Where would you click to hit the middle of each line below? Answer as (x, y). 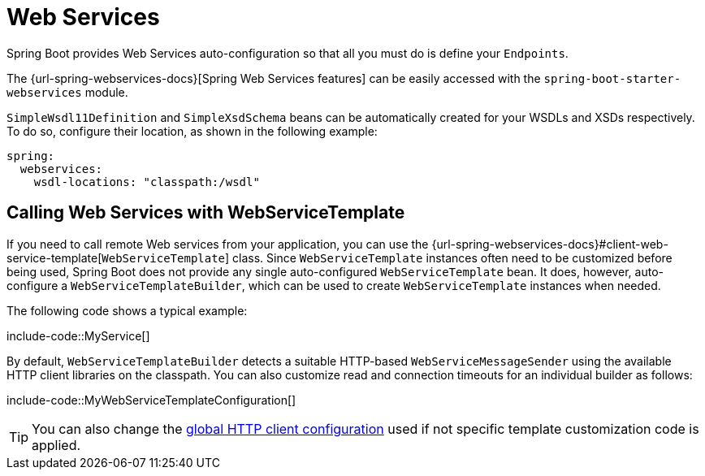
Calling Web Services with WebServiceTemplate (206, 213)
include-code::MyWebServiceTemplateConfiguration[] (151, 400)
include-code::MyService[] (78, 335)
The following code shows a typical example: (127, 310)
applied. (56, 445)
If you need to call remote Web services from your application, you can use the (218, 244)
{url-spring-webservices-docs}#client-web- (550, 244)
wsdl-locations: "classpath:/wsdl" (147, 182)
